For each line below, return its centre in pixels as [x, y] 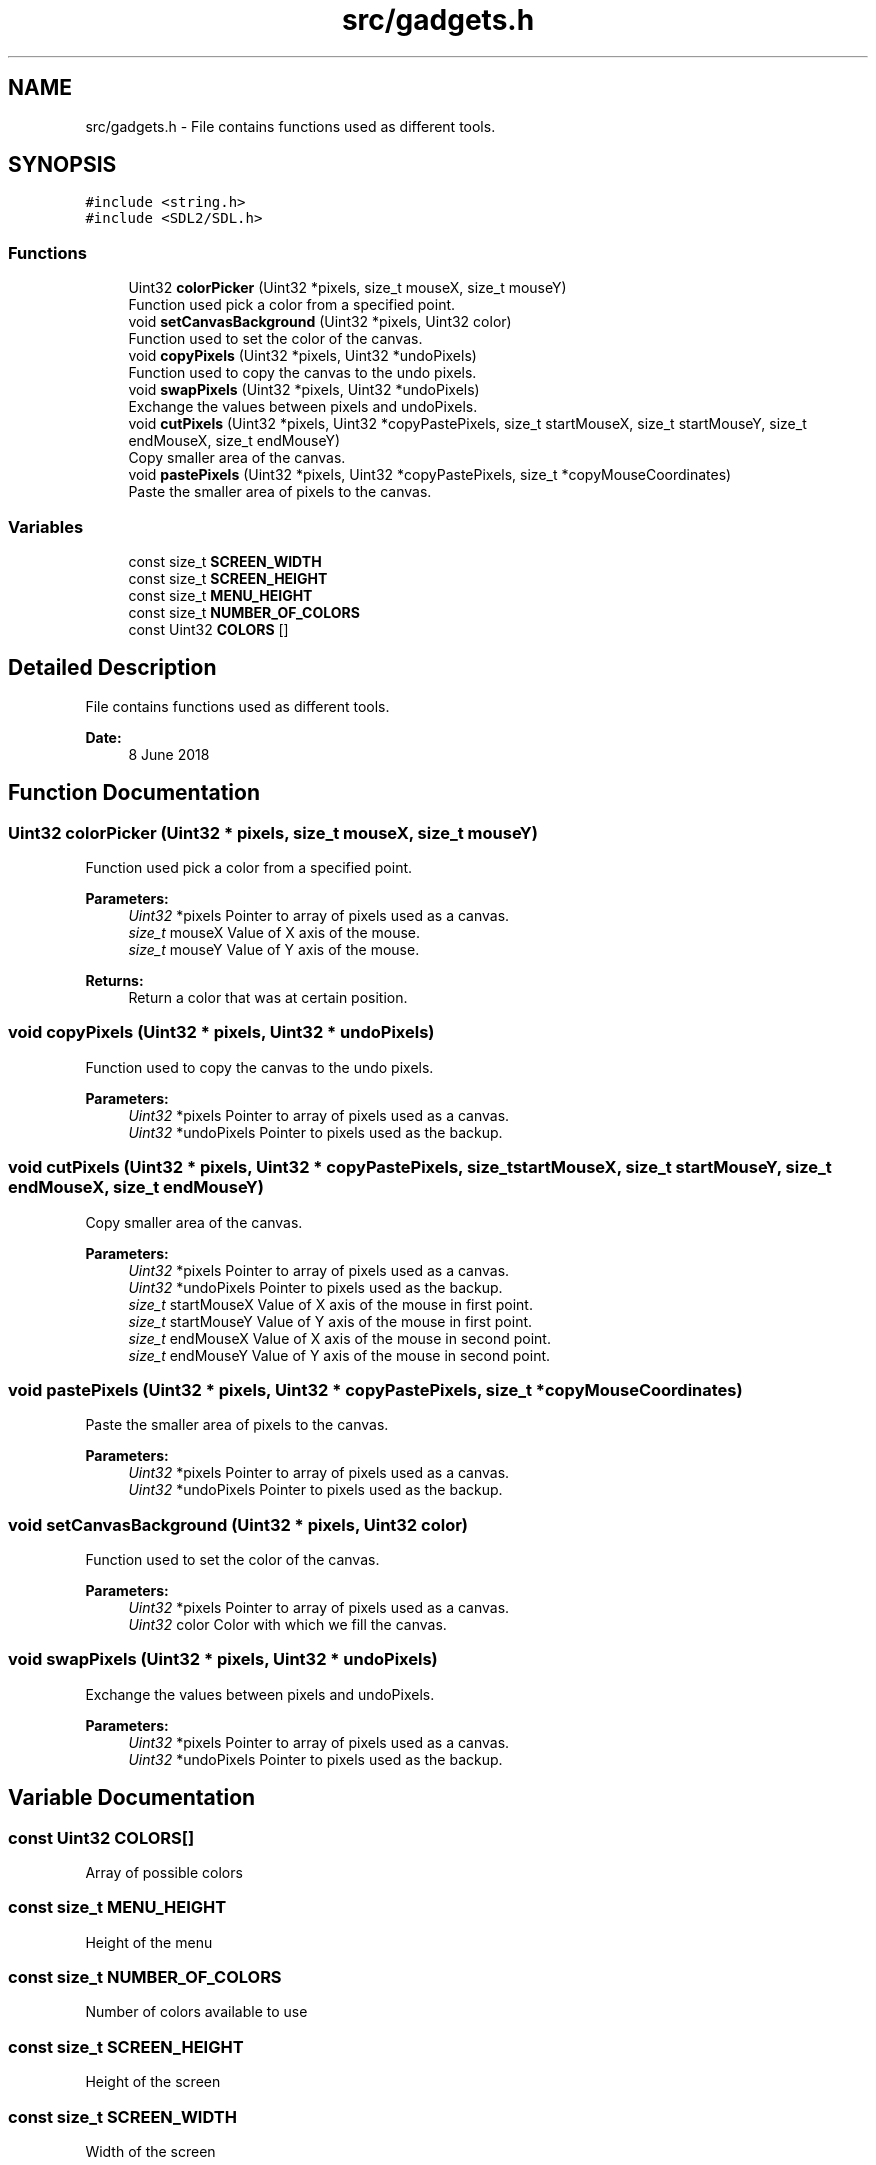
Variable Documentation [132, 1798]
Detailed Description [112, 668]
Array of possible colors [164, 1872]
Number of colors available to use [196, 2012]
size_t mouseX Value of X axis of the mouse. [274, 932]
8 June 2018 [169, 754]
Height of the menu [149, 1942]
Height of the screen [153, 2082]
